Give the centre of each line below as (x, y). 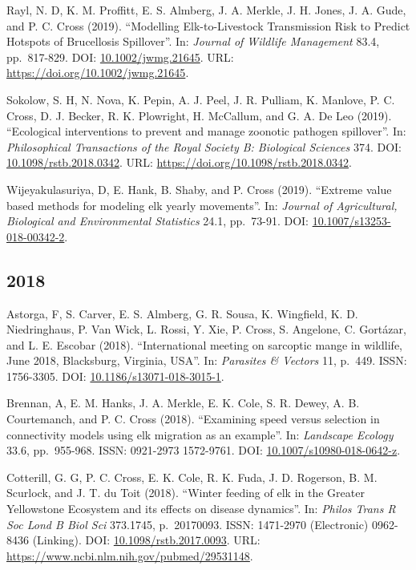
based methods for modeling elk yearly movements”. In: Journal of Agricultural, (202, 205)
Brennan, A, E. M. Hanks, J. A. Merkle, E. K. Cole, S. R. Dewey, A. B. (183, 403)
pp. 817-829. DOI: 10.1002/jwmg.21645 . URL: (120, 57)
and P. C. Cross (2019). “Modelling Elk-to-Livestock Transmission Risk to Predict (208, 25)
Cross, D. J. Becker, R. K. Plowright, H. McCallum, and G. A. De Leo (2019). (199, 115)
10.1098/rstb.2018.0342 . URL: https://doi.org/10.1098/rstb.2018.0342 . (179, 162)
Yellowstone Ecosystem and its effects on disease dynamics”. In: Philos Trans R (201, 509)
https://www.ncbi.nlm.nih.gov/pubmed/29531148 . (130, 555)
